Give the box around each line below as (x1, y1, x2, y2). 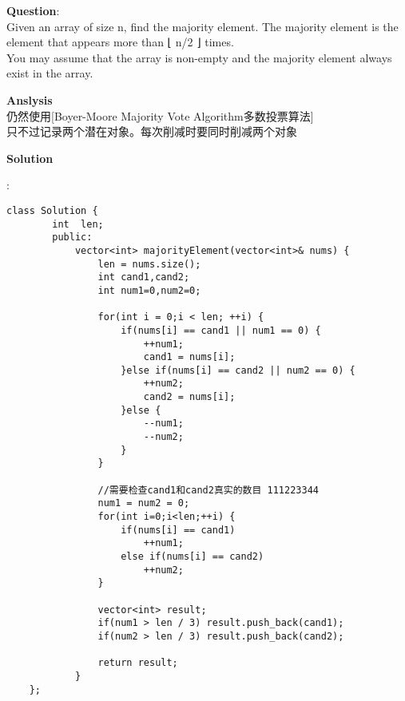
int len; (52, 218, 104, 230)
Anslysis (6, 91, 53, 108)
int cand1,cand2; (97, 271, 190, 283)
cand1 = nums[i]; (143, 351, 236, 363)
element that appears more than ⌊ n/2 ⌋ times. (6, 34, 234, 50)
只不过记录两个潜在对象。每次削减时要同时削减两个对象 (6, 123, 297, 140)
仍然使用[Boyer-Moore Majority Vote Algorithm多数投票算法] (6, 107, 314, 124)
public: (52, 232, 93, 244)
